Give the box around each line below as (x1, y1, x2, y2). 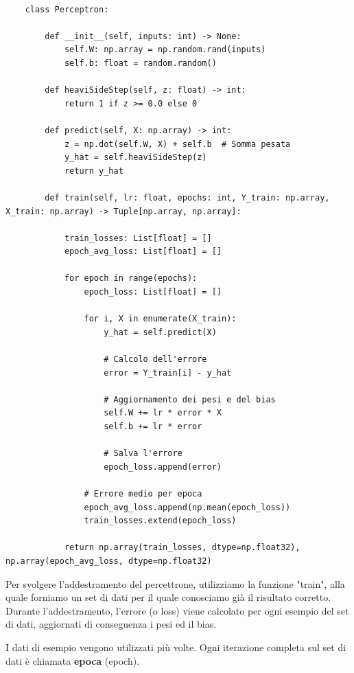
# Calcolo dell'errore (104, 354, 207, 365)
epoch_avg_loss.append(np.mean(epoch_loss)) (84, 502, 291, 512)
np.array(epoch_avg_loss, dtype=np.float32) (5, 556, 212, 566)
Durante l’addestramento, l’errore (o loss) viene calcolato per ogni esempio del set (5, 603, 349, 617)
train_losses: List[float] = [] (64, 233, 212, 243)
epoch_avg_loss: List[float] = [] (64, 247, 222, 257)
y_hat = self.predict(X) (104, 327, 217, 337)
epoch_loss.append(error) (104, 461, 222, 472)
